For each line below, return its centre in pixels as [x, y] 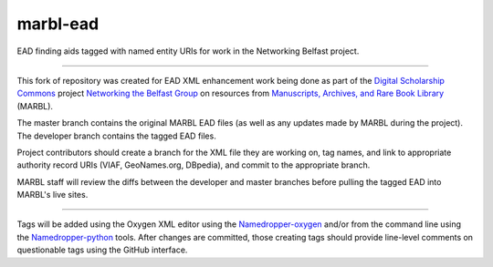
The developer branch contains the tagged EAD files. [116, 136]
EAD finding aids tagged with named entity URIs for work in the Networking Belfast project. [188, 51]
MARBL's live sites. [52, 195]
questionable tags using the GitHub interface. [102, 250]
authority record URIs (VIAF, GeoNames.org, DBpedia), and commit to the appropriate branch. [194, 165]
